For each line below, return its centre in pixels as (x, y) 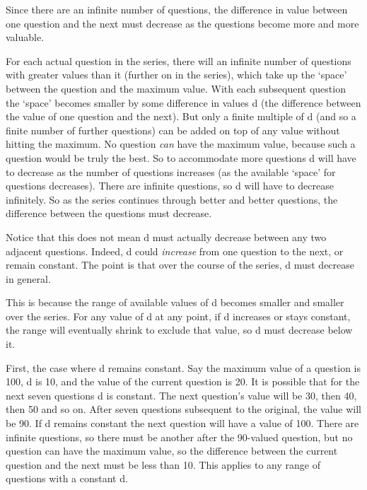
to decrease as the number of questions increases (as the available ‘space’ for (171, 171)
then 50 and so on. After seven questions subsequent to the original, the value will (183, 409)
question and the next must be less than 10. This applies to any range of (163, 464)
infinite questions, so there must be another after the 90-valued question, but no (179, 437)
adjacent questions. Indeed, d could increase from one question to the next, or (175, 251)
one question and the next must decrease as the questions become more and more (182, 23)
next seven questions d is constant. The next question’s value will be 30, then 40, (181, 395)
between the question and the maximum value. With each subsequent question (176, 88)
